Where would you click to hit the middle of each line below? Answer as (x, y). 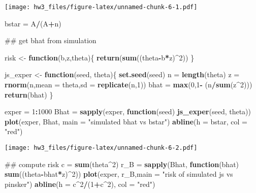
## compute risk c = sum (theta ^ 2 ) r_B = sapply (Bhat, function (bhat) (122, 164)
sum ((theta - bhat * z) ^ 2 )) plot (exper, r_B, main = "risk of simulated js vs (119, 174)
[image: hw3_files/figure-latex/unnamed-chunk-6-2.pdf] (101, 148)
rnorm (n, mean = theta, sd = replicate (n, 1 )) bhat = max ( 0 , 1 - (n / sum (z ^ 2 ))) (129, 85)
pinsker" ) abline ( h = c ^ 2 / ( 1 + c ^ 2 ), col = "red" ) (80, 184)
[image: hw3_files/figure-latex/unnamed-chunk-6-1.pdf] (101, 7)
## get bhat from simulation (51, 40)
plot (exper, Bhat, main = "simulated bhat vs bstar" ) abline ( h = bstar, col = (126, 121)
